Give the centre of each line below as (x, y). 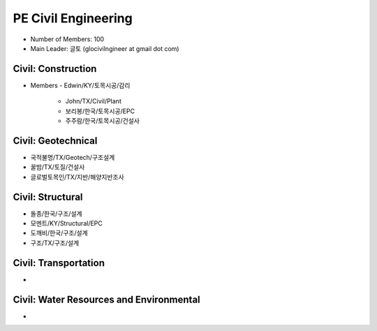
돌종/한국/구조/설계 (57, 214)
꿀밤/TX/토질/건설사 (58, 167)
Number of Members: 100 (67, 39)
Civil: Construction (55, 69)
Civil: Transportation (59, 263)
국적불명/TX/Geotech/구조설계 (73, 157)
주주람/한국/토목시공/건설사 (102, 121)
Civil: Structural (48, 197)
